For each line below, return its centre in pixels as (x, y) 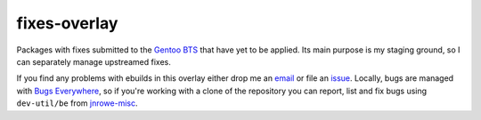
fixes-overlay (67, 23)
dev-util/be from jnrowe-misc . (77, 103)
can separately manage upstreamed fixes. (94, 61)
